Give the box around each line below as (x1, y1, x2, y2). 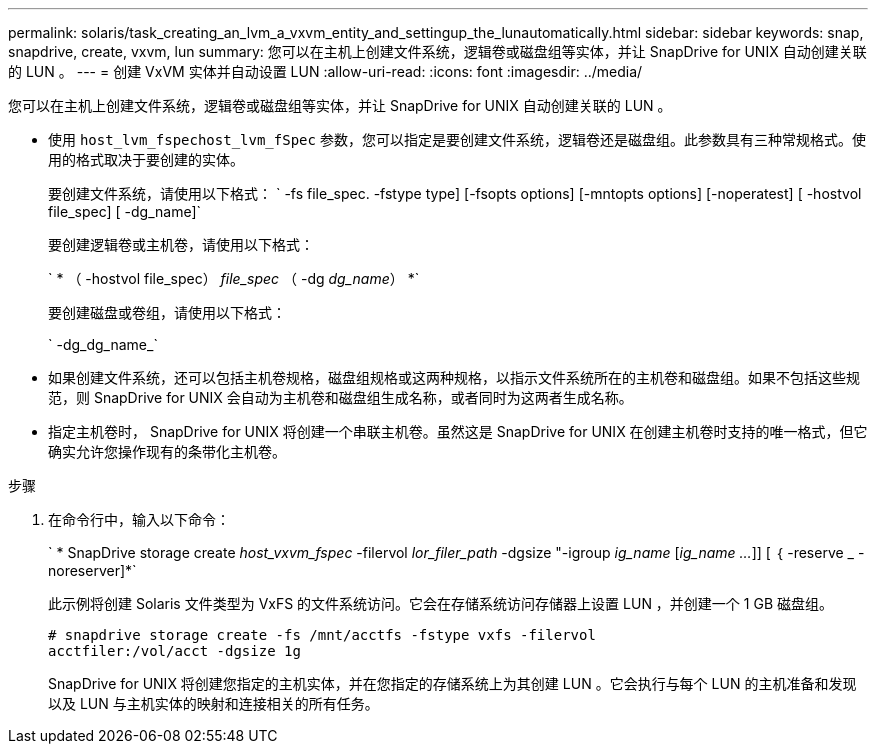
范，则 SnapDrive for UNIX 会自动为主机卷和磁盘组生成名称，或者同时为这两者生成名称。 (48, 389, 633, 406)
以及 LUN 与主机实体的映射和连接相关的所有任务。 (48, 695, 379, 712)
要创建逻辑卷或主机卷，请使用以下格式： (48, 236, 314, 253)
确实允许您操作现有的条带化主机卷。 (48, 443, 286, 460)
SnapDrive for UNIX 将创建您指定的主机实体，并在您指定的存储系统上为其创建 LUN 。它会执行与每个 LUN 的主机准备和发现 (48, 675, 857, 692)
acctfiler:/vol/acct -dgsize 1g (48, 643, 301, 659)
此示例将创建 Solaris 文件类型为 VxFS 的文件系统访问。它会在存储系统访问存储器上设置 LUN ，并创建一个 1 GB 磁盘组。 (48, 595, 833, 612)
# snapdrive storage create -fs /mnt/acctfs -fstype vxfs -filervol (48, 627, 596, 643)
